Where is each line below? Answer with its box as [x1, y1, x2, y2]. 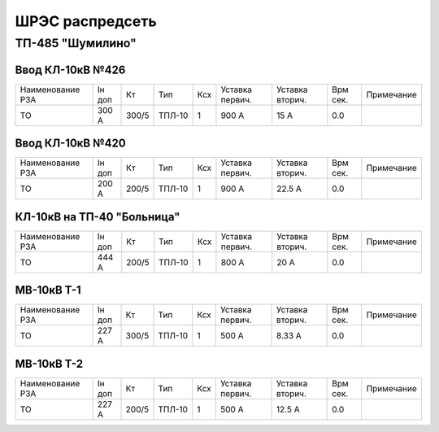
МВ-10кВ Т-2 [15, 356, 84, 370]
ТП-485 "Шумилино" [15, 36, 137, 50]
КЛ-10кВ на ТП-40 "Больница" [15, 210, 180, 224]
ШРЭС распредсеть [15, 12, 158, 30]
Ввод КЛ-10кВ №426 [15, 63, 126, 76]
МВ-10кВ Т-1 [15, 283, 81, 297]
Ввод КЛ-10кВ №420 [15, 137, 126, 151]
